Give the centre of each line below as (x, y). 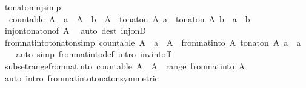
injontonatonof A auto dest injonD (75, 30)
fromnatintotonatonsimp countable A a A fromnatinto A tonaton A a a (153, 42)
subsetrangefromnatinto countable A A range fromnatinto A (125, 65)
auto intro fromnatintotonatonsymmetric (81, 77)
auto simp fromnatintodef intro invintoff (93, 54)
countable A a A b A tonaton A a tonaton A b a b (129, 18)
